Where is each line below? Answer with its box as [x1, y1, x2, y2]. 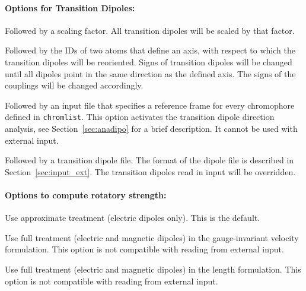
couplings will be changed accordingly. [5, 79, 144, 91]
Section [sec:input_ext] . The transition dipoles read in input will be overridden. [5, 165, 296, 178]
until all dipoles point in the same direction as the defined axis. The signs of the [5, 67, 296, 80]
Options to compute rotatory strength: [5, 188, 167, 201]
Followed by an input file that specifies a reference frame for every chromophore [5, 99, 295, 111]
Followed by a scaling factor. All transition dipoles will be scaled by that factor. [5, 24, 295, 36]
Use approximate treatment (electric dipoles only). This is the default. [5, 211, 260, 224]
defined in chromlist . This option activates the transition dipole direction [5, 110, 275, 123]
